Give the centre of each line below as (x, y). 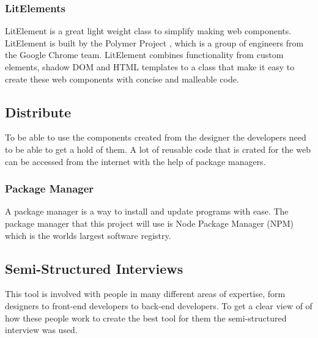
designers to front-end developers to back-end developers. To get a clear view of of (159, 305)
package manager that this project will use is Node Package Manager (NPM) (150, 223)
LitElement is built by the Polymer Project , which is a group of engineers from (154, 42)
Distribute (38, 112)
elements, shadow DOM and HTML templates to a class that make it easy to (150, 67)
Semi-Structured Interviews (94, 268)
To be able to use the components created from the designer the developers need (156, 137)
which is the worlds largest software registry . (88, 235)
